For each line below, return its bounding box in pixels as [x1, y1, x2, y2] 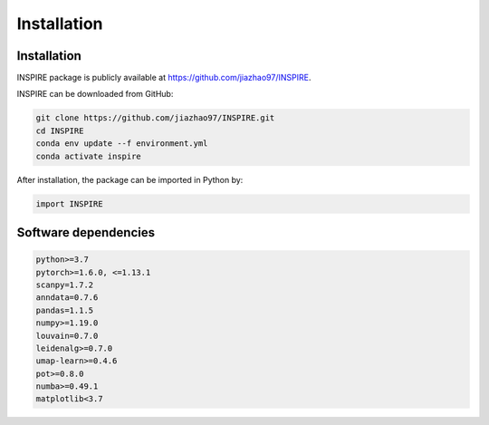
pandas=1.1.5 [35, 304, 94, 315]
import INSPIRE [35, 198, 103, 208]
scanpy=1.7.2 [35, 279, 94, 290]
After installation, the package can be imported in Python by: [16, 174, 244, 185]
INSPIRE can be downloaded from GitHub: [16, 89, 174, 100]
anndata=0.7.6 [35, 293, 99, 303]
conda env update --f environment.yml [35, 139, 208, 149]
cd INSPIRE [35, 125, 84, 136]
